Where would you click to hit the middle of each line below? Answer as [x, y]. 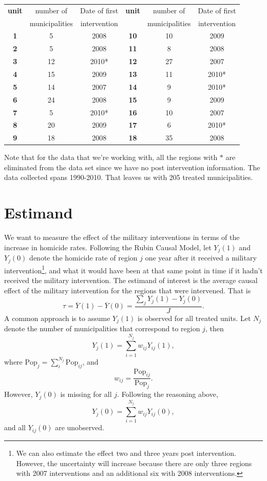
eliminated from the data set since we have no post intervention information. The [132, 167]
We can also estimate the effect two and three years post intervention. [126, 453]
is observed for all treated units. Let [194, 318]
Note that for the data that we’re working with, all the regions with [111, 157]
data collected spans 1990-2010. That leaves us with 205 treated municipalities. [129, 177]
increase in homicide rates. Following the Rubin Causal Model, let [108, 247]
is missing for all [86, 394]
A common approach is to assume [57, 318]
